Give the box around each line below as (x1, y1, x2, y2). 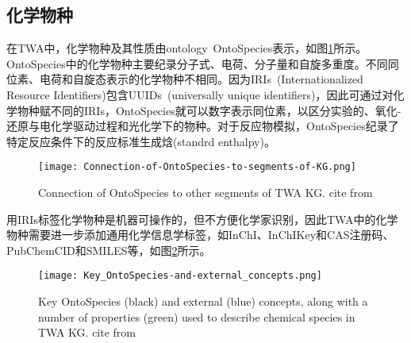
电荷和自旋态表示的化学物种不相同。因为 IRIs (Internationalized (39, 71, 363, 87)
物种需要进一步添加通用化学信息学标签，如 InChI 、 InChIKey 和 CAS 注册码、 (6, 226, 394, 243)
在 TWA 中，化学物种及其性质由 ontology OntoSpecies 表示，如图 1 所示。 (6, 40, 367, 56)
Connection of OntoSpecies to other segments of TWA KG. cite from (38, 184, 373, 201)
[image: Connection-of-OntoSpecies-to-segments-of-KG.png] (38, 161, 356, 173)
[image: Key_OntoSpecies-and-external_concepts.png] (38, 270, 322, 282)
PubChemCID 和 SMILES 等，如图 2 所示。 (6, 241, 211, 258)
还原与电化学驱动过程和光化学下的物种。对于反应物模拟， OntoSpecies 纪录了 (6, 118, 399, 134)
